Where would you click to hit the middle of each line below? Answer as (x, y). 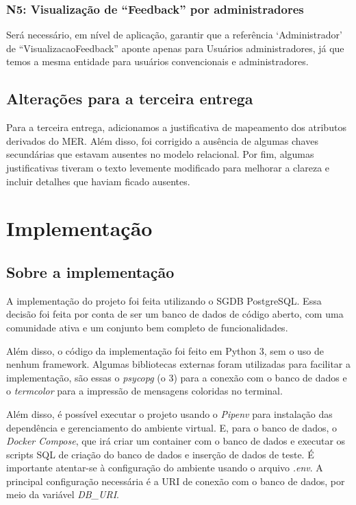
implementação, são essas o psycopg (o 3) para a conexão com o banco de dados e (177, 377)
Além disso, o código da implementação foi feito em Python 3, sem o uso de (165, 350)
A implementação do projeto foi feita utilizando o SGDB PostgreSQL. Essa (164, 300)
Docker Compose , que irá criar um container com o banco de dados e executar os (176, 441)
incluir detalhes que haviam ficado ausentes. (98, 181)
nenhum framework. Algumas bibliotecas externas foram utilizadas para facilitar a (179, 364)
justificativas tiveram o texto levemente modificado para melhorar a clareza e (168, 167)
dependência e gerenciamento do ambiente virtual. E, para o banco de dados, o (171, 427)
